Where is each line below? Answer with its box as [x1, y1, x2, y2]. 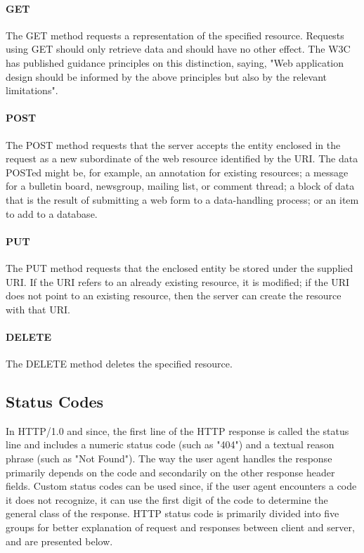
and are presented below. [6, 533, 113, 548]
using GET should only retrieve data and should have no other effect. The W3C [6, 41, 351, 56]
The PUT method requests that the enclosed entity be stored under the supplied [6, 260, 353, 275]
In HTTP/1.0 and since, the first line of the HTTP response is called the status [6, 423, 349, 438]
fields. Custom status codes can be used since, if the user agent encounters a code [6, 479, 357, 493]
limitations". [6, 83, 58, 98]
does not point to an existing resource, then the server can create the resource [6, 288, 342, 303]
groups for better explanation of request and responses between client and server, [6, 520, 355, 535]
